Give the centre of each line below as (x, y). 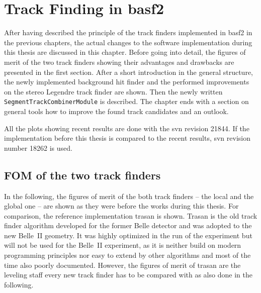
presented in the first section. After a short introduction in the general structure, (128, 72)
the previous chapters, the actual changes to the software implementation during (128, 42)
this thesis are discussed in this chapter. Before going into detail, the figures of (125, 52)
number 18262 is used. (38, 148)
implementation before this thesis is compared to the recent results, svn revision (127, 138)
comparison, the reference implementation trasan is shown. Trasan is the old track (131, 215)
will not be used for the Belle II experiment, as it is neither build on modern (123, 245)
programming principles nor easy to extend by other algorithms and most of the (127, 255)
